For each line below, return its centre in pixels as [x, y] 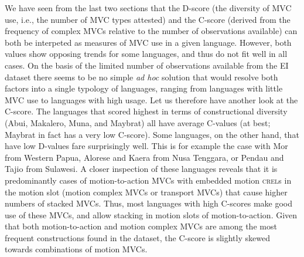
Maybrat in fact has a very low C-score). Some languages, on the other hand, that [152, 134]
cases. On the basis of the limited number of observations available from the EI [147, 65]
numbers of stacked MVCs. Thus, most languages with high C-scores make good [149, 203]
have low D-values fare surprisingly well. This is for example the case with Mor [146, 146]
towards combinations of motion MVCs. [76, 249]
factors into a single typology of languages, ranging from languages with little [144, 88]
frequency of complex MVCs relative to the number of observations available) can [151, 31]
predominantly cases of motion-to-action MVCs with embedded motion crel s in [148, 180]
